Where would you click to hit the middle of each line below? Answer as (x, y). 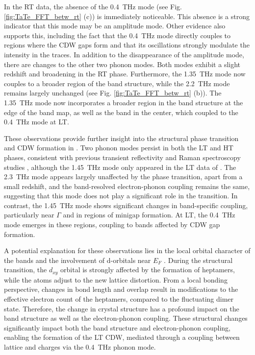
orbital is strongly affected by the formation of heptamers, (148, 270)
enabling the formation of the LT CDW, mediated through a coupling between (122, 337)
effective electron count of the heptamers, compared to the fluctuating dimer (119, 299)
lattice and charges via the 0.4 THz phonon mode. (80, 347)
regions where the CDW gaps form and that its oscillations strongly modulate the (127, 45)
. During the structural (198, 260)
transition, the (25, 270)
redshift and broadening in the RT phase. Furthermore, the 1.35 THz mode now (125, 74)
